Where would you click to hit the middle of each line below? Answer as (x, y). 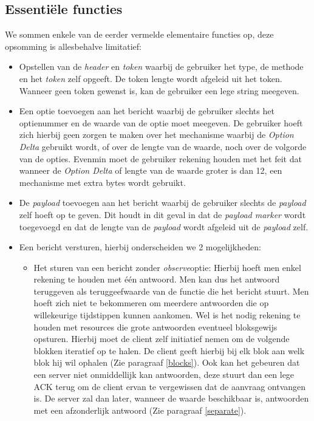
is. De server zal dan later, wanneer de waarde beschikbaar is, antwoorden (171, 398)
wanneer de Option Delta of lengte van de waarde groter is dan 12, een (151, 170)
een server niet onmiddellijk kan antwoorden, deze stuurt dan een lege (164, 375)
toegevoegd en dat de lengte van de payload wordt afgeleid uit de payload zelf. (164, 226)
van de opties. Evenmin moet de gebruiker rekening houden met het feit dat (160, 158)
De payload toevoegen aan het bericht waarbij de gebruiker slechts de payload (162, 203)
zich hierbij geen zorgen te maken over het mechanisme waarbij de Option (156, 135)
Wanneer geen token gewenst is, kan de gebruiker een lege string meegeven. (159, 90)
